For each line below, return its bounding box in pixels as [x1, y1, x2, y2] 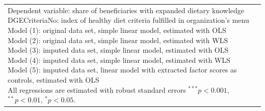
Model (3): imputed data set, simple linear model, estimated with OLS [8, 45, 229, 55]
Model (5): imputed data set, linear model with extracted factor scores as [8, 64, 237, 75]
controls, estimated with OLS [8, 74, 99, 85]
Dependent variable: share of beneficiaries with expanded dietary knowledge [8, 5, 245, 15]
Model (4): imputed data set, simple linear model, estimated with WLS [8, 54, 230, 65]
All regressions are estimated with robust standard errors [8, 84, 186, 95]
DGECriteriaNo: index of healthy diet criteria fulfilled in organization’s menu [8, 15, 249, 25]
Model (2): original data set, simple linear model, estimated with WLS [8, 34, 228, 45]
